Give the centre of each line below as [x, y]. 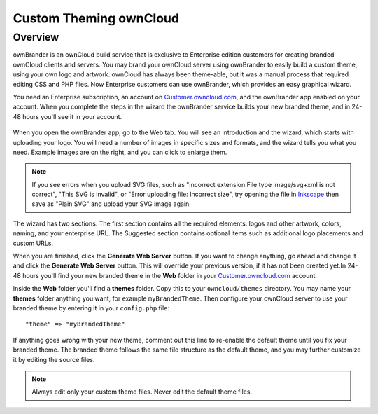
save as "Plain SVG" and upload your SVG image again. [112, 204]
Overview [36, 37]
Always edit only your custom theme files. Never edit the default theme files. [142, 392]
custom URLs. [33, 243]
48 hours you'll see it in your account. [68, 116]
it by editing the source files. [54, 359]
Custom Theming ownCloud [96, 18]
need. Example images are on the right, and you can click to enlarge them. [120, 152]
